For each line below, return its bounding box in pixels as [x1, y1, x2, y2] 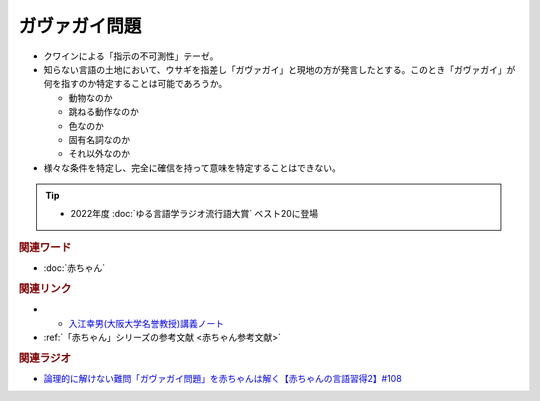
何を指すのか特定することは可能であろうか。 [43, 78, 228, 90]
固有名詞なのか [68, 133, 130, 145]
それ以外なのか [68, 148, 130, 160]
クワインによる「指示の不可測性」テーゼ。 [43, 50, 219, 62]
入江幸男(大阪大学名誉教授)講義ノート [68, 317, 225, 329]
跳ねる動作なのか [68, 106, 139, 118]
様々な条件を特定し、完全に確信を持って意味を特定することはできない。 [43, 161, 342, 174]
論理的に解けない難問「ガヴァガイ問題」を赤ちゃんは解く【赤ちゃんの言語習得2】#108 [43, 372, 402, 384]
